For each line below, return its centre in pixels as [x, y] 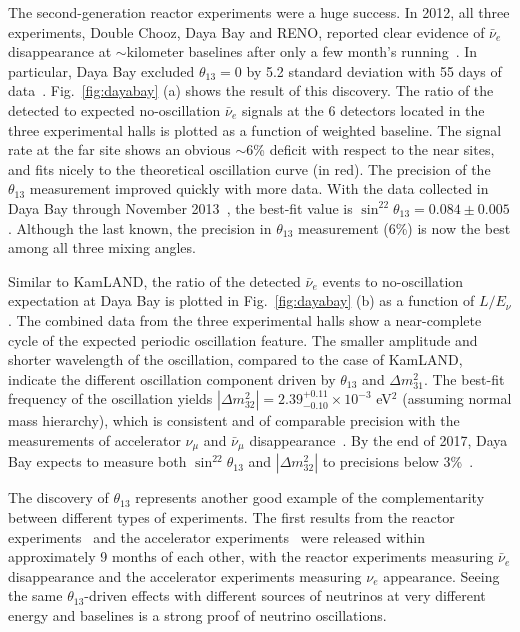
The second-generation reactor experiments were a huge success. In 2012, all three [259, 12]
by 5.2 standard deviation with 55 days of [374, 70]
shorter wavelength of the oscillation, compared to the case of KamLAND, [235, 359]
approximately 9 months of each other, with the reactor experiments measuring [251, 556]
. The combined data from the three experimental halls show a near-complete [245, 319]
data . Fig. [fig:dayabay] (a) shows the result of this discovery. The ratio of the [251, 90]
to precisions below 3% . [398, 461]
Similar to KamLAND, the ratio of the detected [154, 280]
